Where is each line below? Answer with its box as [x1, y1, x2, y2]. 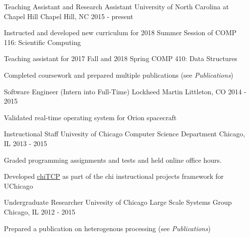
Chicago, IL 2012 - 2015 [4, 206, 76, 216]
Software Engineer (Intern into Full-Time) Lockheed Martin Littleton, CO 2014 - [4, 86, 247, 96]
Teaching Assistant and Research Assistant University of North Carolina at [4, 1, 229, 11]
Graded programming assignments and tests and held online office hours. [4, 154, 222, 165]
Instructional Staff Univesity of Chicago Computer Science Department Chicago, [4, 129, 245, 139]
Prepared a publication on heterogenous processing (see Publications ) [4, 223, 211, 233]
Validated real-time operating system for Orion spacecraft [4, 112, 177, 122]
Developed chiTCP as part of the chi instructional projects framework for [4, 171, 224, 181]
